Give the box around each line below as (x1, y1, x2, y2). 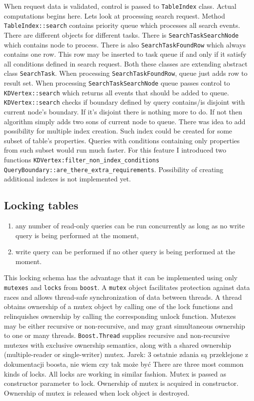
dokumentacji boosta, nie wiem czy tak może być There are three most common (4, 358, 244, 369)
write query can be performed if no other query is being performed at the (15, 246, 235, 257)
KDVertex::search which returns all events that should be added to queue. (4, 87, 229, 97)
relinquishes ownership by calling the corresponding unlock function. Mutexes (4, 311, 236, 321)
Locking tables (4, 198, 79, 213)
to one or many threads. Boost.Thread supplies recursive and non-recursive (4, 330, 230, 340)
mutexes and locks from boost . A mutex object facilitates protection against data (4, 282, 250, 292)
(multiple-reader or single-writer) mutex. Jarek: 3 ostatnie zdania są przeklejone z (4, 349, 249, 359)
